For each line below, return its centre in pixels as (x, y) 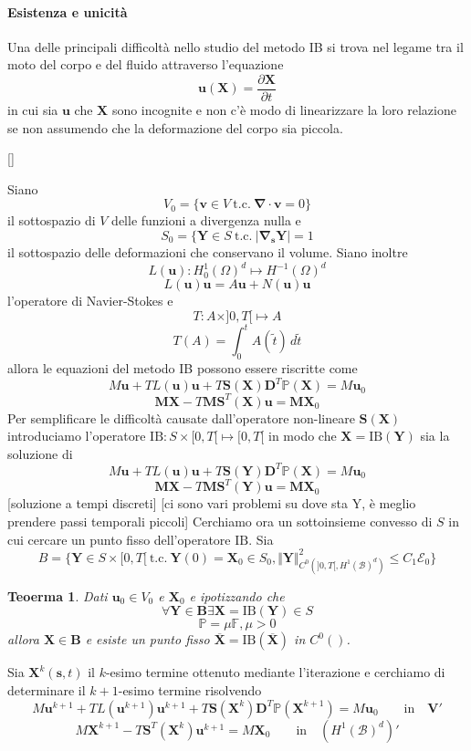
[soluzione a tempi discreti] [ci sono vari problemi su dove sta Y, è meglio (212, 503)
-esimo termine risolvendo (190, 690)
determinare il (47, 690)
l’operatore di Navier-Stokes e (90, 301)
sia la (435, 436)
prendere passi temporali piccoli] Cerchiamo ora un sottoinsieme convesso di (220, 521)
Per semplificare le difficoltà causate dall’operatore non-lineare (181, 417)
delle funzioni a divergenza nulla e (206, 220)
